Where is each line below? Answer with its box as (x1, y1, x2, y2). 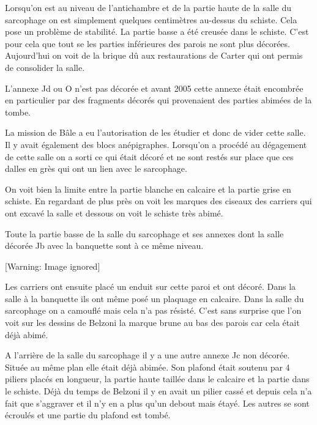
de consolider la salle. (5, 61, 85, 73)
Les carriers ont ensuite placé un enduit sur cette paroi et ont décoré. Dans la (5, 280, 296, 293)
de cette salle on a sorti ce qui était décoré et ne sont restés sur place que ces (5, 150, 294, 163)
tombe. (5, 105, 31, 118)
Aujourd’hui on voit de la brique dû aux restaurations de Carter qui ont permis (5, 49, 303, 62)
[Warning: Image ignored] (5, 259, 100, 272)
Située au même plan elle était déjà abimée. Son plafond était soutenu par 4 (5, 360, 290, 373)
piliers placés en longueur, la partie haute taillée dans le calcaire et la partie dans (5, 372, 310, 385)
